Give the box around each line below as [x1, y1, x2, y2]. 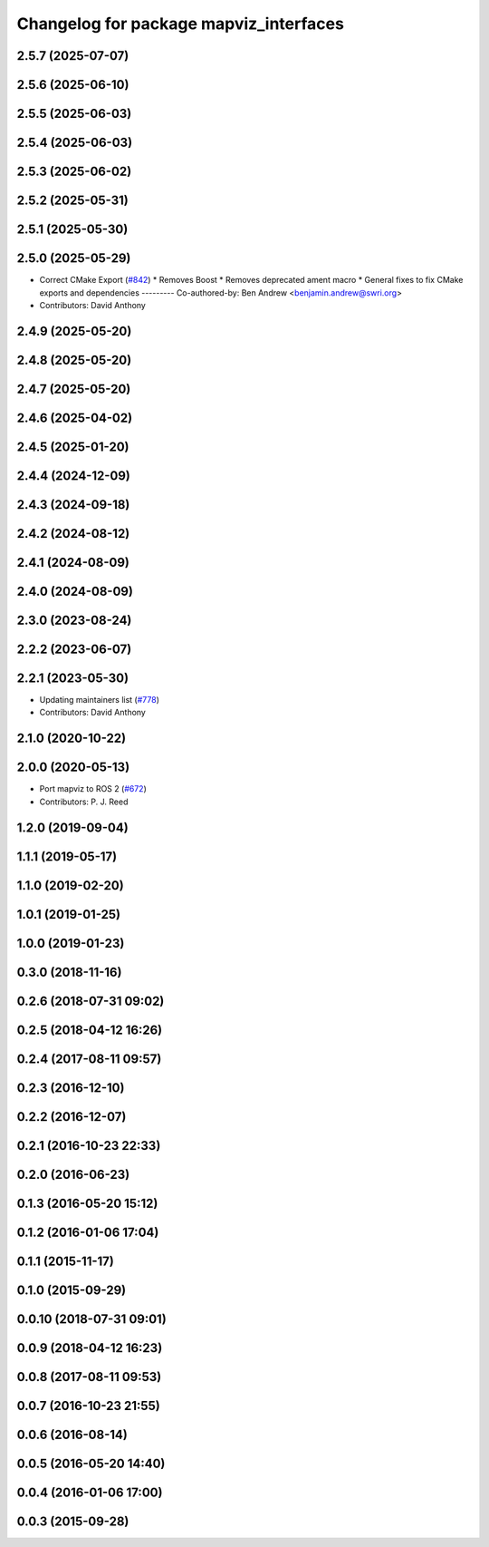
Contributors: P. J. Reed [39, 796, 129, 807]
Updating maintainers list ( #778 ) [39, 695, 160, 705]
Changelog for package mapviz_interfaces [16, 14, 344, 34]
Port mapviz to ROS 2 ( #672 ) [39, 783, 147, 794]
